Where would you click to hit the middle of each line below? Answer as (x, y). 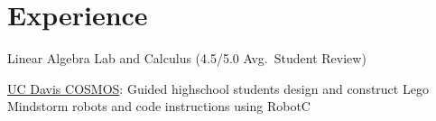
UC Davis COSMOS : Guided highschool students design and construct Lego (218, 88)
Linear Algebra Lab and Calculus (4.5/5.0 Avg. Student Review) (187, 58)
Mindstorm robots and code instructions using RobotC (159, 106)
